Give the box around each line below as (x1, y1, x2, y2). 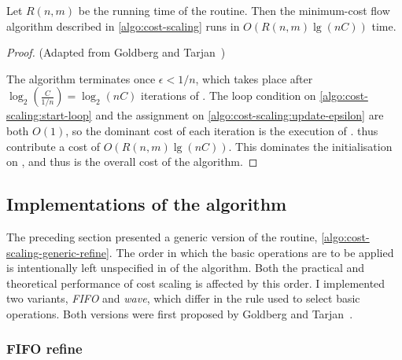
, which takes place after (195, 70, 313, 86)
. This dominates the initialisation (228, 138, 393, 154)
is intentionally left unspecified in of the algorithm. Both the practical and (6, 259, 365, 276)
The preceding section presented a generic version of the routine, (6, 228, 318, 244)
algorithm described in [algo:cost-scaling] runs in (6, 17, 240, 34)
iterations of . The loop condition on (141, 87, 316, 104)
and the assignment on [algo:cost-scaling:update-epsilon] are (95, 107, 384, 123)
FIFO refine (6, 339, 83, 358)
